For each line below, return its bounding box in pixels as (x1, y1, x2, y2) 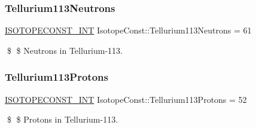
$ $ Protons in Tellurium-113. (7, 113, 118, 126)
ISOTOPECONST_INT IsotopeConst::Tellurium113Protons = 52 (5, 93, 247, 105)
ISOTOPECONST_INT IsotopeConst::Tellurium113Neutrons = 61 (5, 24, 252, 36)
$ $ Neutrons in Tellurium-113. (7, 44, 123, 56)
